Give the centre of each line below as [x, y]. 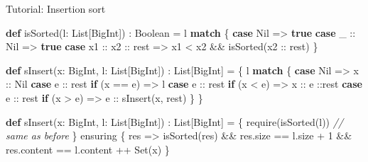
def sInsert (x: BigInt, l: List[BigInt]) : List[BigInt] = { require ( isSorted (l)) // [175, 121]
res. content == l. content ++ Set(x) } [88, 149]
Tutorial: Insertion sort [56, 8]
